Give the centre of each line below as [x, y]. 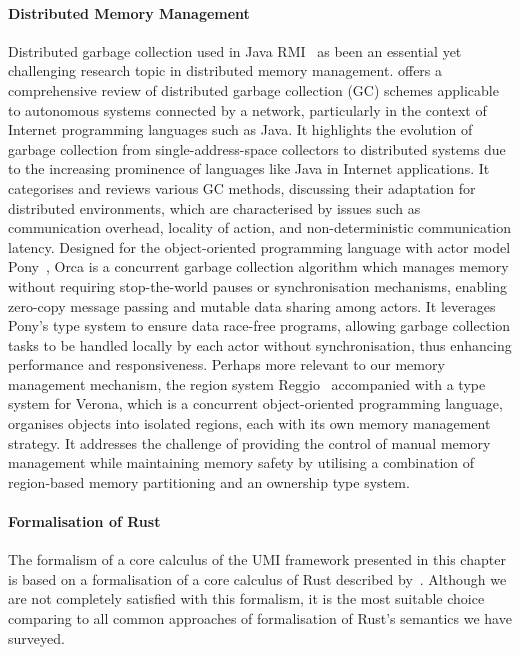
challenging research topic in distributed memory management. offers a [225, 70]
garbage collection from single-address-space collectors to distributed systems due [257, 148]
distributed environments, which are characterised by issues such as [214, 207]
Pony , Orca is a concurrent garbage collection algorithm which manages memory [258, 266]
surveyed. [36, 637]
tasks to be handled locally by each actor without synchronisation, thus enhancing [260, 344]
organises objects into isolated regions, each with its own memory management [249, 423]
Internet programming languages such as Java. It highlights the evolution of [240, 129]
